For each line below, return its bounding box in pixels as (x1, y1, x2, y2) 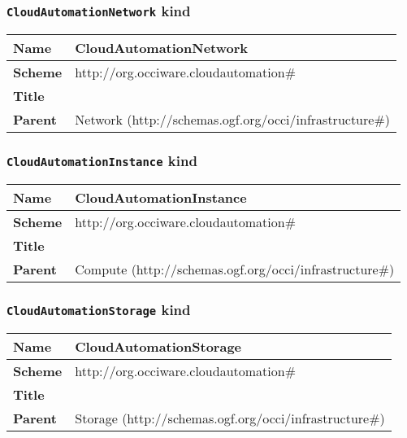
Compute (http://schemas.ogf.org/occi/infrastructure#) (75, 259, 395, 278)
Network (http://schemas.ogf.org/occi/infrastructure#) (75, 109, 390, 129)
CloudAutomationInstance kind (6, 150, 197, 170)
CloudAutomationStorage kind (6, 300, 191, 320)
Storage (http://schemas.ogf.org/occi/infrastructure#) (75, 409, 385, 428)
